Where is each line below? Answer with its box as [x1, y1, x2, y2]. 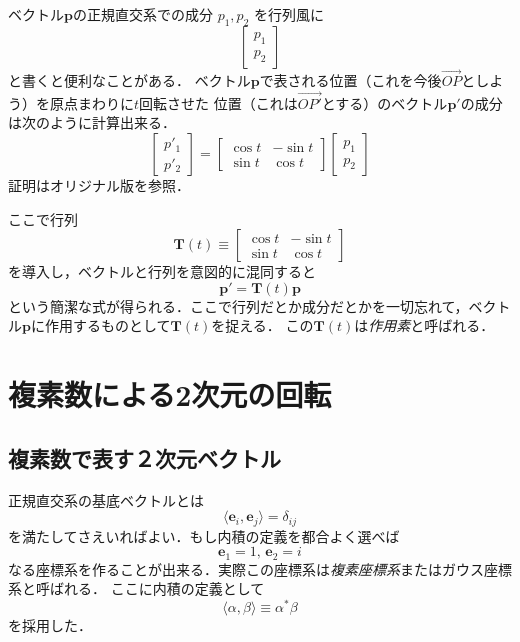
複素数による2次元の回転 [8, 374, 332, 415]
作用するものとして [44, 315, 171, 336]
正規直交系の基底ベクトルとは [8, 489, 204, 510]
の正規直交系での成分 [72, 4, 213, 24]
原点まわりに [49, 92, 134, 113]
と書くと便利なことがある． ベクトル [8, 70, 251, 91]
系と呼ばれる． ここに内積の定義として [8, 578, 265, 599]
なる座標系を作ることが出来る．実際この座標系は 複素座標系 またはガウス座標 [8, 558, 512, 579]
